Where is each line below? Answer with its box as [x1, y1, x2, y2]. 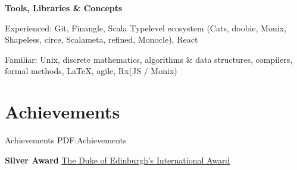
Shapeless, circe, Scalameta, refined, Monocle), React [5, 33, 198, 46]
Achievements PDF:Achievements [5, 134, 127, 146]
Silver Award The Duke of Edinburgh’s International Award [5, 153, 230, 166]
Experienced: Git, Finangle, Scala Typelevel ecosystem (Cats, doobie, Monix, [5, 21, 286, 34]
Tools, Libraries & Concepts [5, 2, 123, 14]
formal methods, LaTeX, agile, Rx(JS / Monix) [5, 65, 177, 77]
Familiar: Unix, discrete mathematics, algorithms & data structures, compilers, [5, 53, 293, 65]
